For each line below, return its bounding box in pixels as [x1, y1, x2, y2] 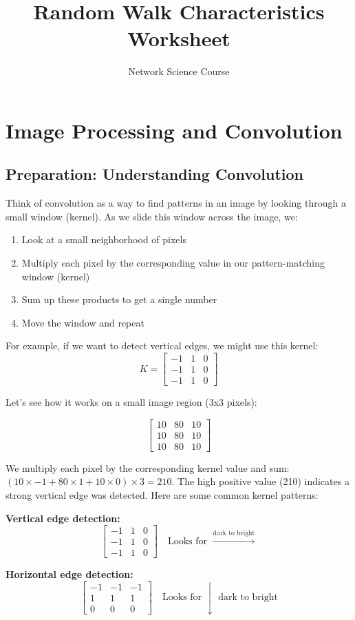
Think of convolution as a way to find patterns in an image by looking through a [6, 196, 346, 210]
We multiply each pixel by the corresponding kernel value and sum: [6, 460, 290, 475]
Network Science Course [128, 64, 230, 79]
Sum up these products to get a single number [21, 292, 217, 307]
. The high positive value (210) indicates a [171, 474, 349, 488]
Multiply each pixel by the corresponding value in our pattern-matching [21, 256, 325, 270]
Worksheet [127, 24, 230, 52]
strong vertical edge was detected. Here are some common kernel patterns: [6, 488, 319, 502]
